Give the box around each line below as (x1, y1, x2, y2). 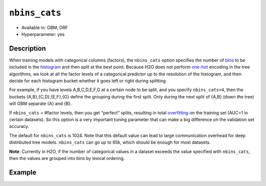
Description (9, 44, 46, 53)
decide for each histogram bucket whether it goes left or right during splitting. (9, 78, 167, 84)
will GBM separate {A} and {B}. (9, 101, 72, 107)
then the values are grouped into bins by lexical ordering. (9, 155, 125, 161)
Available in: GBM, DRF (21, 25, 68, 31)
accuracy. (9, 124, 30, 129)
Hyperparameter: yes (21, 31, 65, 37)
